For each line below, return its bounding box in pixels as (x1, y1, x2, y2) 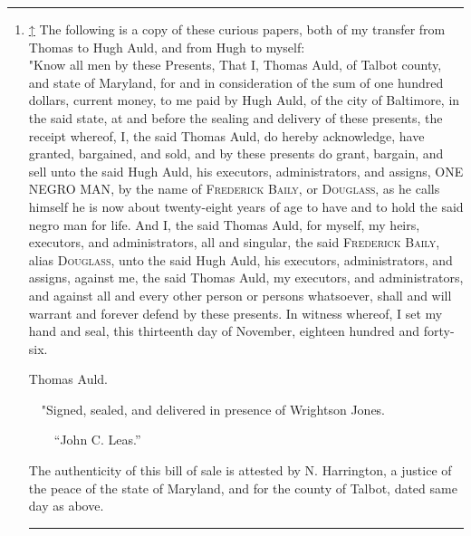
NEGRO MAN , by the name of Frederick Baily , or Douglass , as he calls (28, 179, 440, 198)
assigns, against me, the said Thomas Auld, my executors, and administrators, (28, 268, 464, 287)
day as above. (28, 496, 104, 515)
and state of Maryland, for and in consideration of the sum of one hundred (28, 72, 444, 91)
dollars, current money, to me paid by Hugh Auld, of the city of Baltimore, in (28, 91, 460, 110)
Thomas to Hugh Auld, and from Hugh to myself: (28, 37, 305, 56)
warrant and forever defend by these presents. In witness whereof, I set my (28, 303, 443, 322)
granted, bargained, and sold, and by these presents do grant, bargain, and (28, 144, 444, 163)
